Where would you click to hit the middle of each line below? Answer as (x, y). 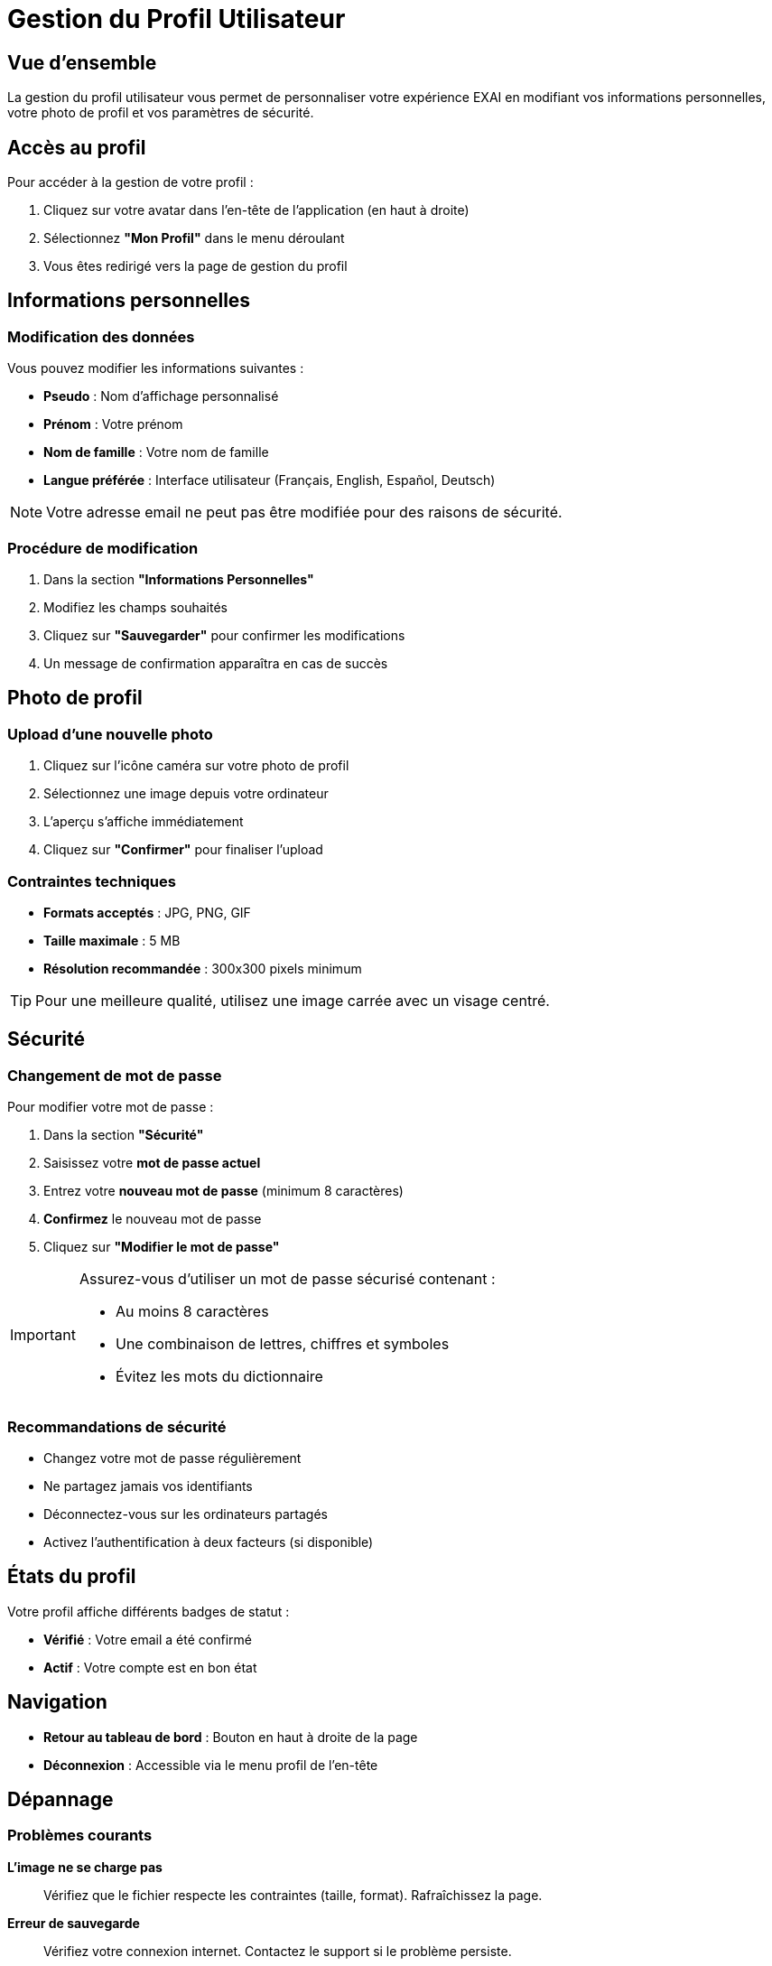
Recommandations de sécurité (117, 1426)
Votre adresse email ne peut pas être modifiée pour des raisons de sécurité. (304, 512)
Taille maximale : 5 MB (112, 940)
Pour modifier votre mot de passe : (111, 1107)
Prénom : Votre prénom (113, 424)
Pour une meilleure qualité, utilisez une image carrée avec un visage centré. (293, 1000)
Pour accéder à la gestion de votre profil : (130, 182)
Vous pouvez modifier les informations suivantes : (156, 368)
